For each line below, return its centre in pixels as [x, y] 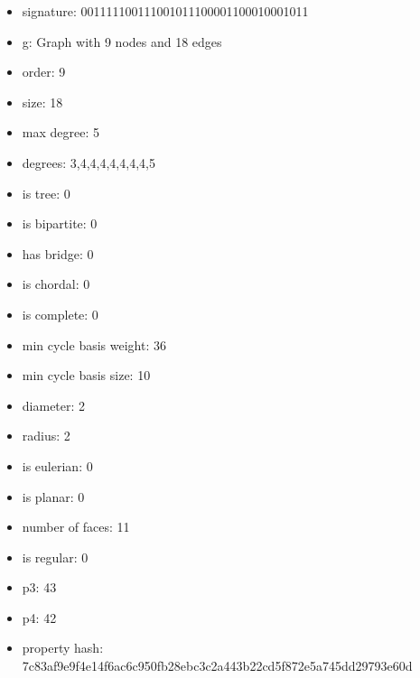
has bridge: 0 [58, 253]
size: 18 [42, 102]
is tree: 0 [46, 193]
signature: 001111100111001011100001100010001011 [165, 11]
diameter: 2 [54, 405]
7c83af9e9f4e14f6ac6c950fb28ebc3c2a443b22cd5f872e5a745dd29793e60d [217, 666]
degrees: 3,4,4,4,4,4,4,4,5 [89, 162]
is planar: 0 [53, 496]
